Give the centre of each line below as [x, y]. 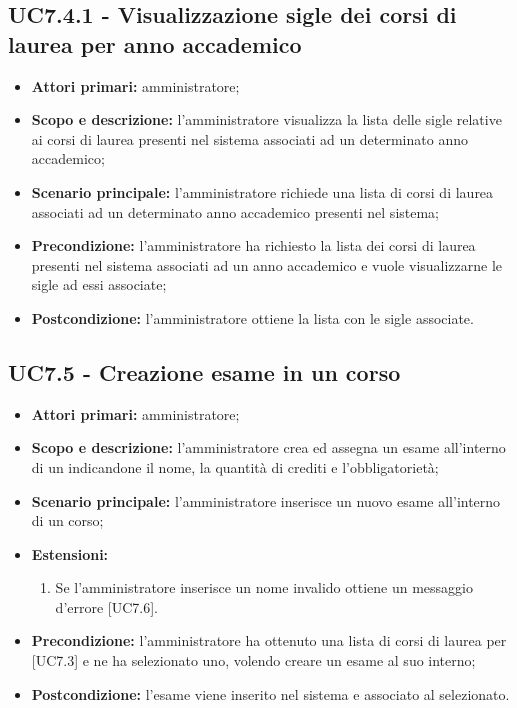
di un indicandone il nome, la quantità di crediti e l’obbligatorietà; [235, 466]
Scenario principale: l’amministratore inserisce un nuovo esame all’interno [266, 500]
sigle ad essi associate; [99, 284]
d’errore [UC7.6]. [107, 606]
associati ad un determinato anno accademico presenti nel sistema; [235, 211]
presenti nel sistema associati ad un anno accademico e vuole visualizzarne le [267, 264]
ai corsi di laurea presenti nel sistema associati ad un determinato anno [249, 138]
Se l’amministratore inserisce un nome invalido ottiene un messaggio [264, 587]
